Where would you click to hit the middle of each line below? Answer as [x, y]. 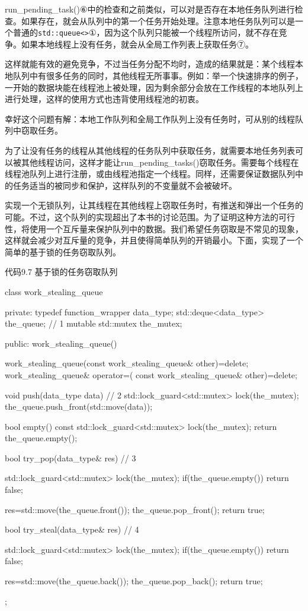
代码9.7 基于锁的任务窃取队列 [61, 272]
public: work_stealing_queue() [61, 343]
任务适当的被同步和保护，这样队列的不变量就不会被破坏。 [125, 185]
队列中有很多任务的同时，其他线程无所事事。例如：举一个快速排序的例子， [158, 76]
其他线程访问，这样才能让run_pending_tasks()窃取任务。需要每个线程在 [160, 162]
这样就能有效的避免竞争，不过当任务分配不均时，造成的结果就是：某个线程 [150, 64]
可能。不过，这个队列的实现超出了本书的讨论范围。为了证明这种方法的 [142, 216]
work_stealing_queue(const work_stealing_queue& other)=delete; [127, 363]
